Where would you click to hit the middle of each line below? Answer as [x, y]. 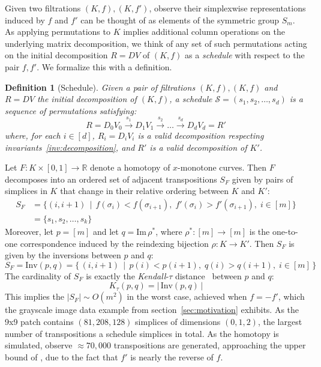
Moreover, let [29, 232]
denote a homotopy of [130, 167]
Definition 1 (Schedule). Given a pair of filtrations [100, 87]
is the [259, 232]
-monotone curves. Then [222, 167]
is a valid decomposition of [198, 147]
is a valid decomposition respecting [201, 135]
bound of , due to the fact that [61, 356]
